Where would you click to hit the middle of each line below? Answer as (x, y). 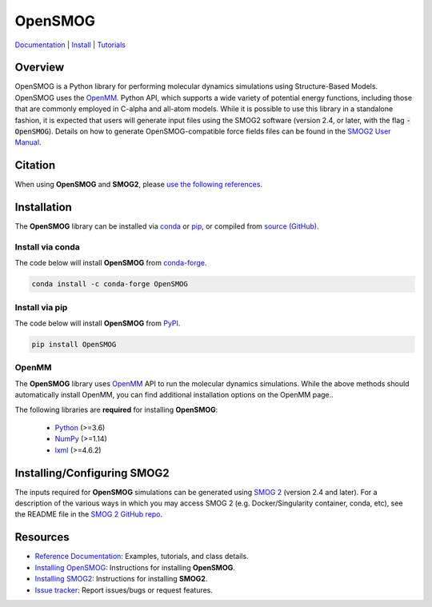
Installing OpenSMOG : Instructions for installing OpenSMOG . (135, 567)
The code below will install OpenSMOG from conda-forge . (111, 263)
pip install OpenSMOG (74, 345)
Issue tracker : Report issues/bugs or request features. (124, 590)
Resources (42, 537)
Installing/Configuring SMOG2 (92, 473)
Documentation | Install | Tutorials (70, 45)
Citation (35, 165)
